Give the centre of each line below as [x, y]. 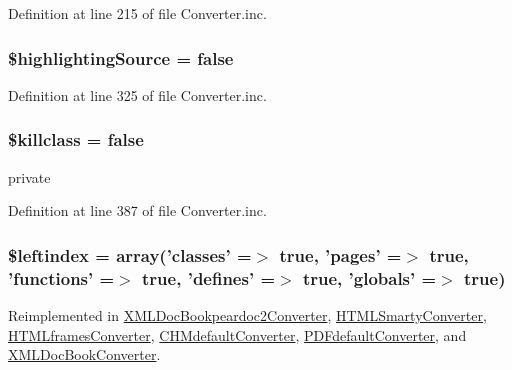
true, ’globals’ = [369, 277]
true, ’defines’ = [209, 277]
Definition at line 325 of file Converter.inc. [137, 94]
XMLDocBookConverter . [84, 354]
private [29, 176]
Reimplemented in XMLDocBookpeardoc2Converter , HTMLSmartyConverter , [247, 314]
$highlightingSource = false [121, 57]
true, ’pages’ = [340, 254]
